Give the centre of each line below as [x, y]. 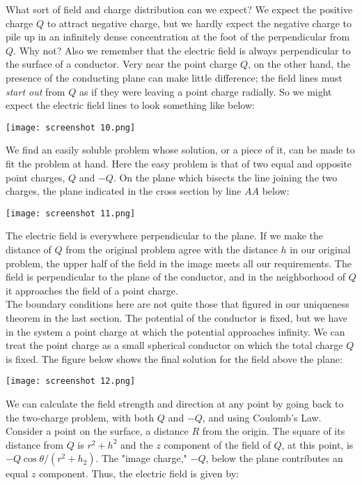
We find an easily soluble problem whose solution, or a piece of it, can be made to [180, 150]
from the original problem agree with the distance [172, 249]
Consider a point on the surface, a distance [97, 431]
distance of [29, 249]
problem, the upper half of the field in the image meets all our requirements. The [179, 263]
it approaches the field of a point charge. [92, 290]
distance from [34, 444]
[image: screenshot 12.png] [71, 381]
